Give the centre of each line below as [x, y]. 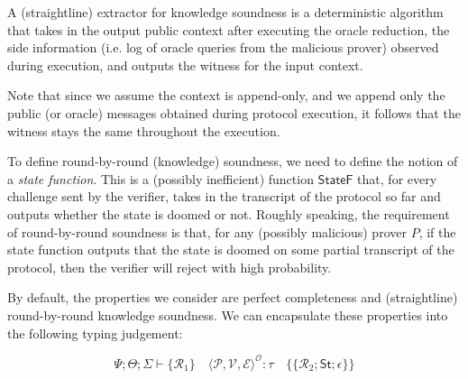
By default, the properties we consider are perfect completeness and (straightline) [233, 297]
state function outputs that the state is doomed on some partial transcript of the [231, 250]
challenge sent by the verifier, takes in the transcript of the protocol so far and [224, 196]
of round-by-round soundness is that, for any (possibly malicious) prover [207, 231]
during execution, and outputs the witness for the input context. [185, 65]
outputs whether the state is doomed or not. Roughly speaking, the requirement [229, 213]
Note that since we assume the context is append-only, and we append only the [226, 95]
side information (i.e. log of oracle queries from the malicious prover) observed [223, 47]
